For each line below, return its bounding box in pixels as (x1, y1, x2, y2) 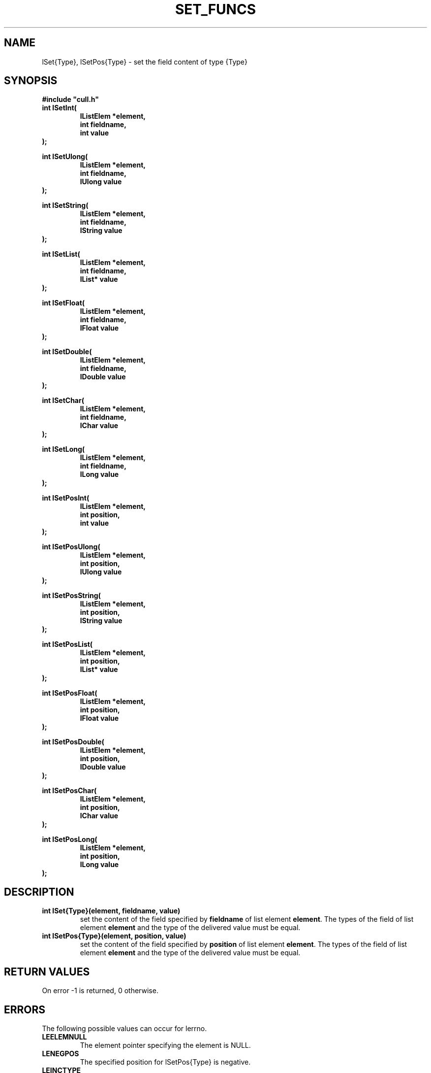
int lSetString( (42, 201, 89, 210)
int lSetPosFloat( (42, 689, 97, 698)
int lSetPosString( (42, 591, 101, 600)
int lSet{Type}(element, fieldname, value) (42, 906, 181, 915)
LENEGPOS (42, 1049, 79, 1058)
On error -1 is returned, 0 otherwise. (42, 986, 158, 995)
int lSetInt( (42, 103, 77, 112)
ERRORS (4, 1003, 46, 1016)
